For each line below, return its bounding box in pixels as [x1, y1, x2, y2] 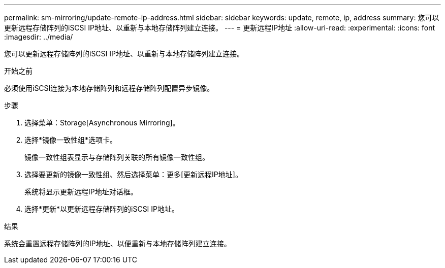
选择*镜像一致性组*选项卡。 [24, 136, 117, 144]
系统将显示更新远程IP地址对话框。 [24, 187, 138, 196]
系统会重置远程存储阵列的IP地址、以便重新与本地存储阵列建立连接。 [4, 239, 231, 248]
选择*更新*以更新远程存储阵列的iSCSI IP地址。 [24, 205, 179, 213]
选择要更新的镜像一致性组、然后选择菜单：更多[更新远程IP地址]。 [24, 170, 242, 179]
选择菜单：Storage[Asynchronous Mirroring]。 [24, 118, 180, 127]
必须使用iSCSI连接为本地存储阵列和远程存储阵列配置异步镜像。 [4, 84, 214, 92]
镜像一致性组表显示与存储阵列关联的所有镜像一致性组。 [24, 153, 209, 161]
